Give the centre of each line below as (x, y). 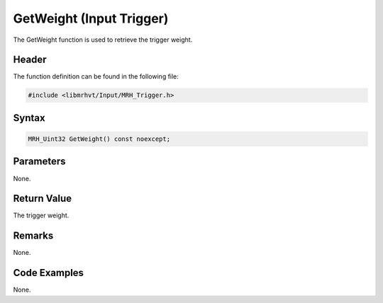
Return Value (43, 199)
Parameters (39, 162)
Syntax (29, 118)
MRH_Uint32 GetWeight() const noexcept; (99, 139)
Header (30, 60)
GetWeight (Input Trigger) (91, 18)
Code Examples (49, 273)
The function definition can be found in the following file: (96, 76)
